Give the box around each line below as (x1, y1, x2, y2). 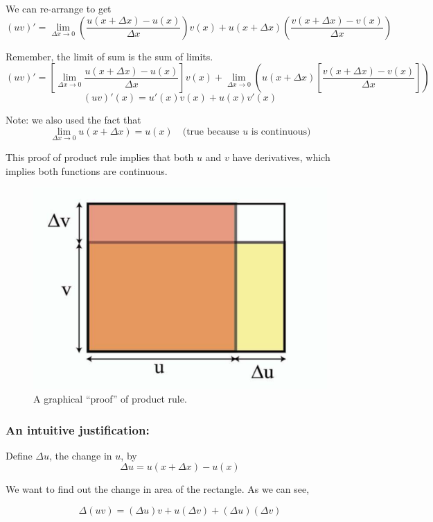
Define (6, 448, 33, 462)
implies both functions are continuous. (6, 163, 168, 178)
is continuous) (251, 126, 311, 137)
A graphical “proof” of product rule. (33, 391, 187, 406)
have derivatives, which (232, 150, 330, 164)
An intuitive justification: (6, 421, 150, 438)
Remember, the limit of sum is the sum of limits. (6, 49, 213, 63)
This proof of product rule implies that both (6, 150, 194, 164)
